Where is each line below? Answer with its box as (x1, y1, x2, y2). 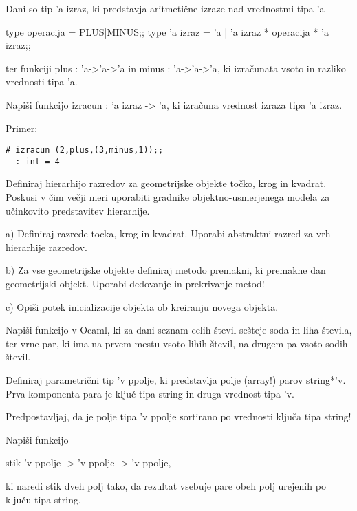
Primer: (6, 120, 38, 135)
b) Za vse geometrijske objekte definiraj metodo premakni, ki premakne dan (6, 263, 326, 277)
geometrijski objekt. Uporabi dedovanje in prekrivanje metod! (6, 276, 265, 291)
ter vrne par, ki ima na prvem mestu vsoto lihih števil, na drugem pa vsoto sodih (6, 336, 348, 350)
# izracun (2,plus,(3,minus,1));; (6, 145, 164, 155)
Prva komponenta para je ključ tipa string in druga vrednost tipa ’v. (6, 386, 294, 400)
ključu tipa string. (6, 492, 81, 506)
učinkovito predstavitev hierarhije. (6, 203, 150, 217)
